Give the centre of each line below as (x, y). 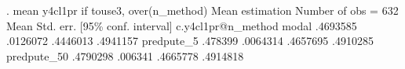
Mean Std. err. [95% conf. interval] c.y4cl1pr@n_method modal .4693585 (182, 25)
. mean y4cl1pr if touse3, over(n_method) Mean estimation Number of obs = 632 (202, 10)
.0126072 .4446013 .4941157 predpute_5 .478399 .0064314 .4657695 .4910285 (190, 41)
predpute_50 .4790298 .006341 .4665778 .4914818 (125, 55)
